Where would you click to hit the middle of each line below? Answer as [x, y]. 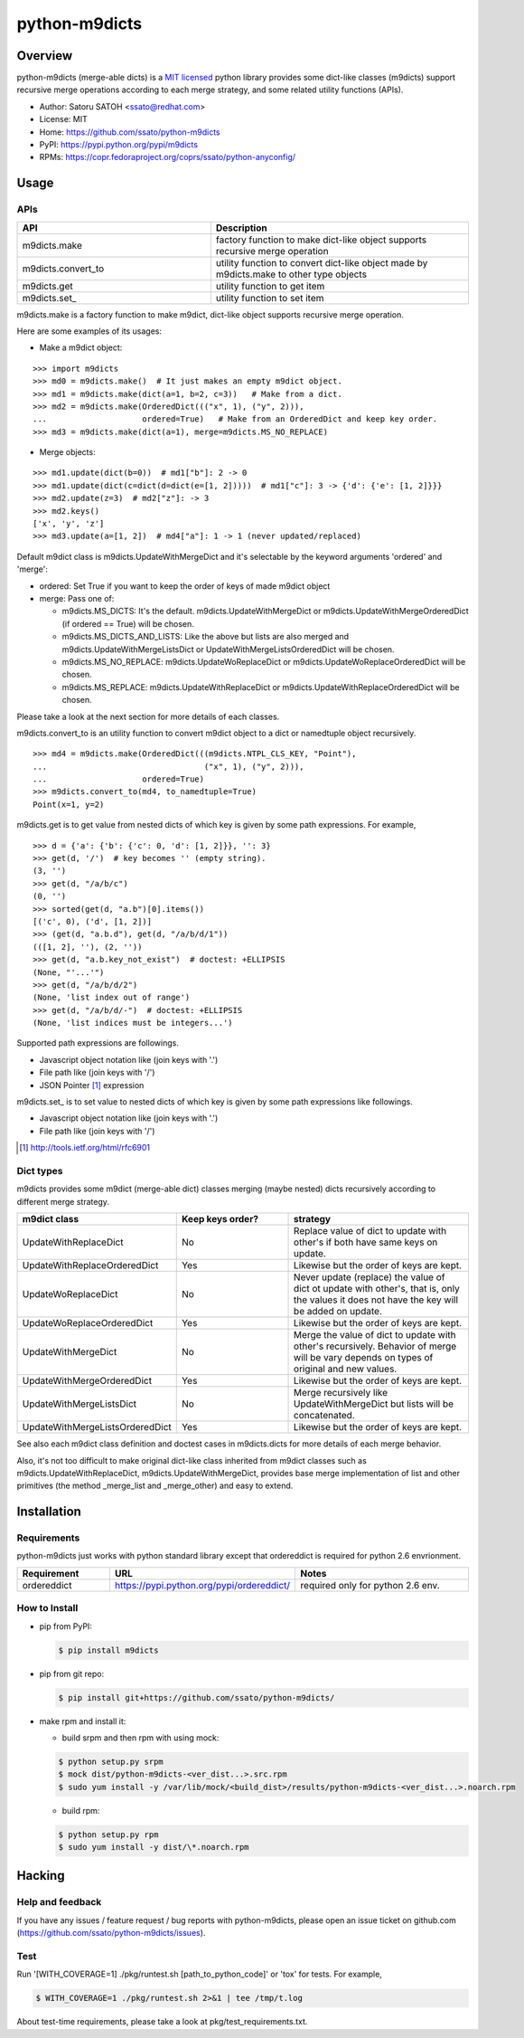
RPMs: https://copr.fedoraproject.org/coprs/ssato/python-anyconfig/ [168, 157]
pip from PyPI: [65, 1626]
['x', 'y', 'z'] [69, 524]
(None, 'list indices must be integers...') [133, 1023]
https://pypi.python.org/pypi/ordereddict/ [202, 1585]
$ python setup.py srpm [111, 1761]
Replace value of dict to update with [370, 1231]
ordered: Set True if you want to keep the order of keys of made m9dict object [185, 586]
